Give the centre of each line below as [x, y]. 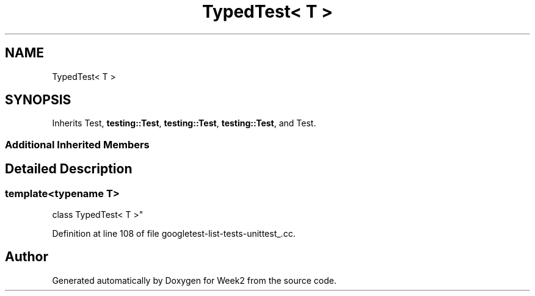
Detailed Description [69, 169]
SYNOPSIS [38, 100]
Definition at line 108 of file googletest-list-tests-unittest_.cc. [174, 234]
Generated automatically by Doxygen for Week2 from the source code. [194, 280]
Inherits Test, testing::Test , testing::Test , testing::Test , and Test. [184, 123]
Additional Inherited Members [77, 144]
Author [27, 257]
